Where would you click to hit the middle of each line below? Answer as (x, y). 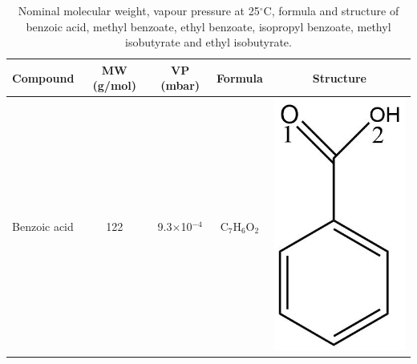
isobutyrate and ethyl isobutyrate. (208, 42)
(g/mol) (115, 85)
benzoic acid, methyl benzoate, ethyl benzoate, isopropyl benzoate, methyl (208, 26)
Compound (43, 77)
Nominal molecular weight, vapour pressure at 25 (139, 10)
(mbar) (180, 85)
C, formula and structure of (331, 10)
